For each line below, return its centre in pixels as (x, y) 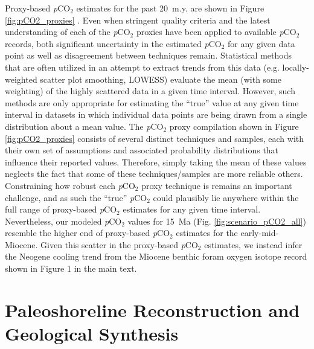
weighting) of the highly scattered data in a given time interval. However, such (150, 91)
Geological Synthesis (92, 334)
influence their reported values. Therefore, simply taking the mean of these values (156, 162)
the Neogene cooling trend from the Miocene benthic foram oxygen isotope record (156, 256)
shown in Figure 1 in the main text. (71, 268)
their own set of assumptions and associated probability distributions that (142, 150)
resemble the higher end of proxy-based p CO (88, 233)
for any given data (261, 43)
